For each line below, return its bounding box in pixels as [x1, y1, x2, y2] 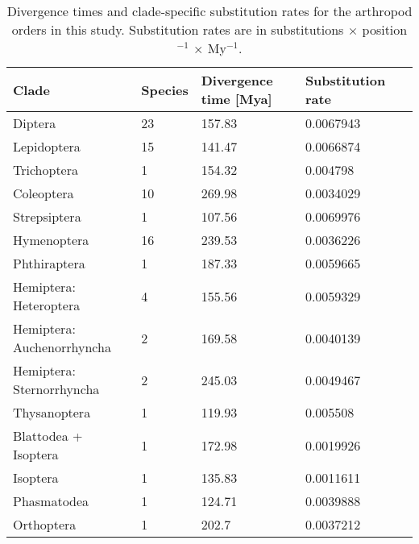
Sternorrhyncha [13, 380, 100, 398]
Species [141, 80, 189, 99]
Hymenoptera [13, 230, 89, 249]
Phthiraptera [13, 254, 85, 272]
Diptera [13, 114, 56, 132]
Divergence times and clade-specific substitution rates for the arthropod [6, 2, 413, 20]
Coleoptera [13, 184, 74, 202]
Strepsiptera [13, 207, 81, 226]
